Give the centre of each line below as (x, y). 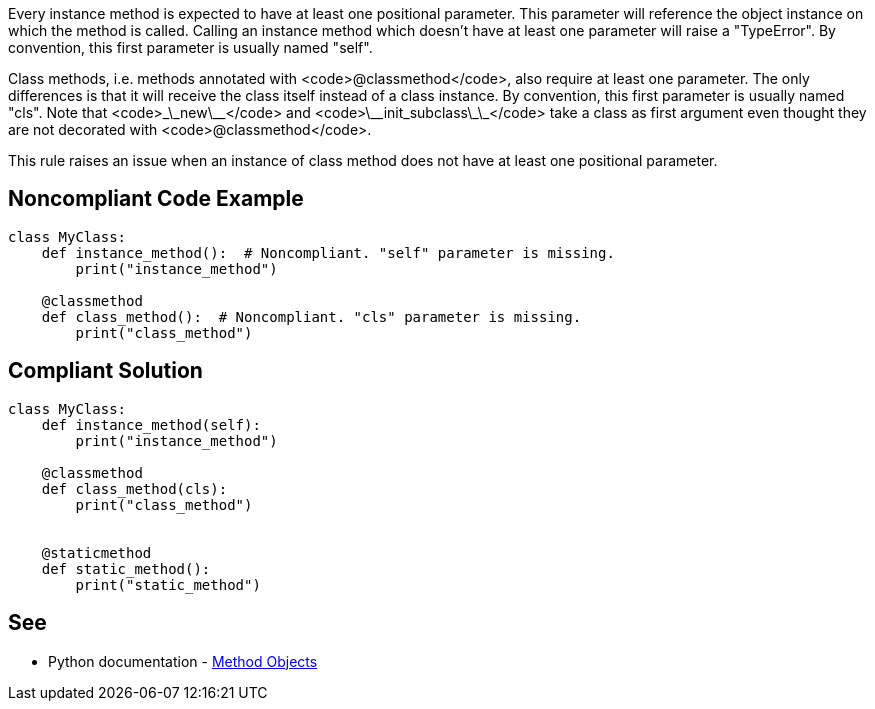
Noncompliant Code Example (156, 199)
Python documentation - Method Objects (183, 661)
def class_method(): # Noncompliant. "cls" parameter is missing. (311, 316)
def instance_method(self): (151, 424)
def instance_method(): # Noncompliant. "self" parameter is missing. (328, 252)
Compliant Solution (105, 371)
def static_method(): (126, 568)
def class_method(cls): (134, 488)
